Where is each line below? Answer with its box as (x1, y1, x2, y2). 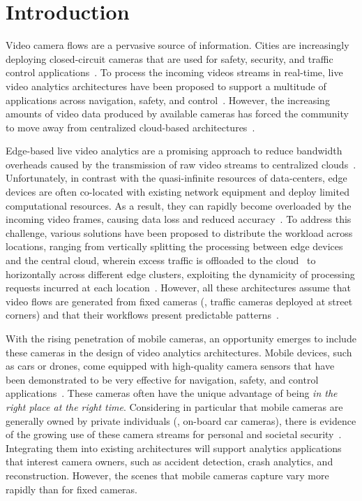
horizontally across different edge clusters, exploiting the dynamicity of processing (6, 266, 355, 281)
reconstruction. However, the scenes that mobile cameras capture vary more (6, 467, 329, 482)
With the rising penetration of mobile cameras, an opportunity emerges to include (6, 331, 356, 345)
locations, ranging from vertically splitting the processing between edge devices (6, 239, 343, 254)
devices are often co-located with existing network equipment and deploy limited (6, 184, 349, 199)
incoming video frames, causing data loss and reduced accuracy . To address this (6, 212, 352, 226)
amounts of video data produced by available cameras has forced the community (6, 106, 349, 121)
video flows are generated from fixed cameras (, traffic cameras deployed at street (6, 293, 353, 308)
